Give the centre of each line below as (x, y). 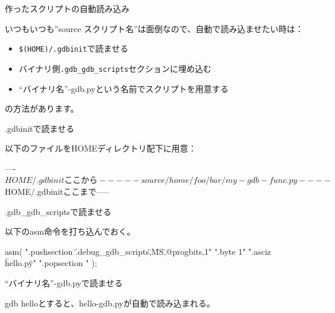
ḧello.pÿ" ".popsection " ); (51, 263)
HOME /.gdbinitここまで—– (57, 192)
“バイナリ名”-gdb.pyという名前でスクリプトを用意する (124, 88)
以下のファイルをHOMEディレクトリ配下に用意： (101, 148)
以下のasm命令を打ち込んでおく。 (70, 231)
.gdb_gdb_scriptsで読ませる (58, 211)
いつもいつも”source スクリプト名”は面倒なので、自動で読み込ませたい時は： (154, 28)
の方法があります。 (42, 108)
